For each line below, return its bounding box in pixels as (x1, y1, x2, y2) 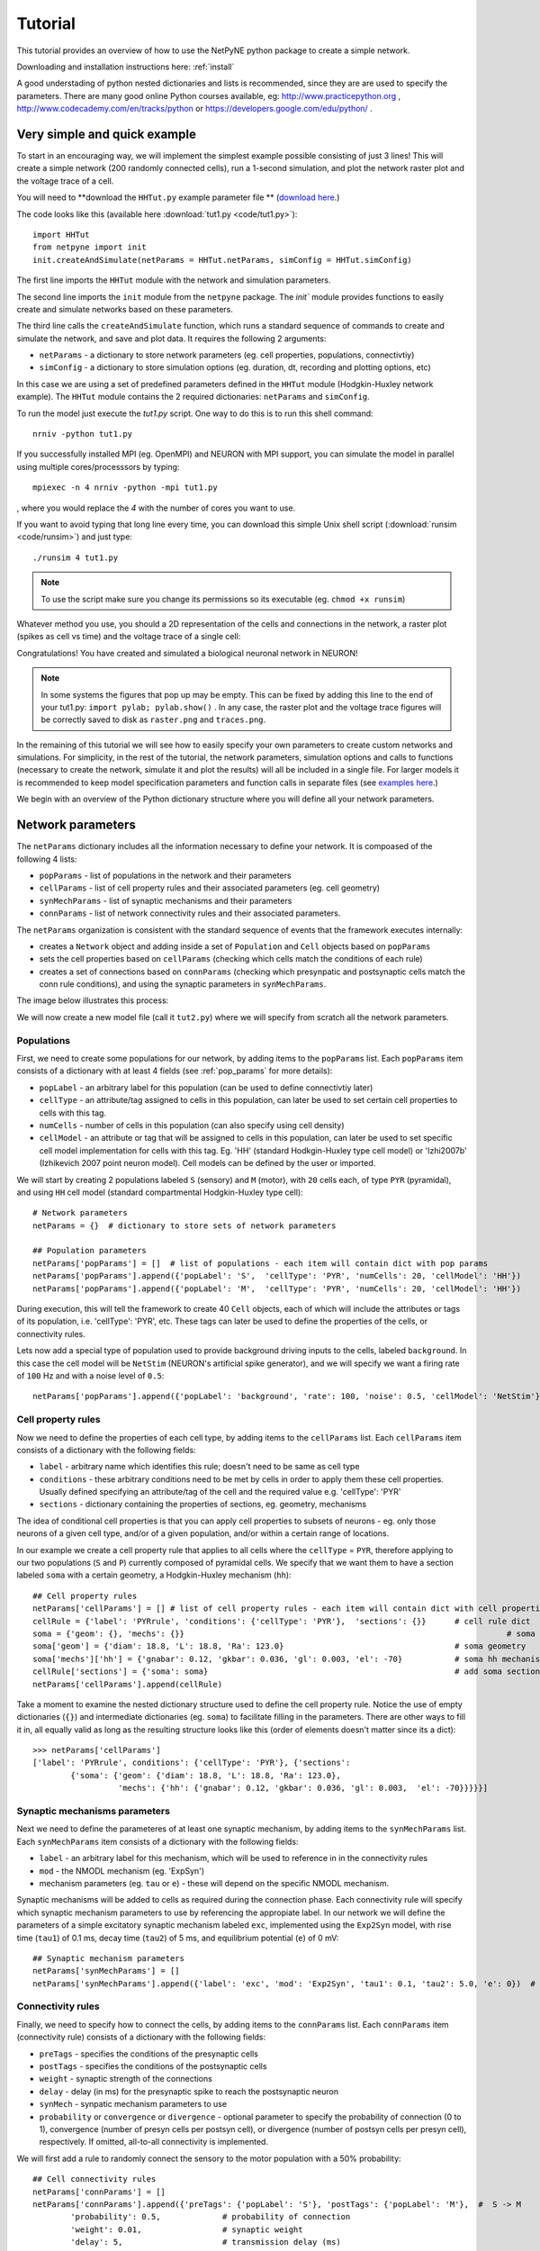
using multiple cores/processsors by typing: (16, 461, 180, 472)
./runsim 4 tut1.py (32, 552, 119, 563)
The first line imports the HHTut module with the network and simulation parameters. (16, 275, 331, 285)
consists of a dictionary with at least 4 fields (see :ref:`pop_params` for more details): (16, 1065, 333, 1076)
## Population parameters (32, 1245, 148, 1256)
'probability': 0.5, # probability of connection (70, 2211, 351, 2222)
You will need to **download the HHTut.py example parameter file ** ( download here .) (16, 192, 340, 203)
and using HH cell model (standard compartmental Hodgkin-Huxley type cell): (16, 1187, 303, 1198)
